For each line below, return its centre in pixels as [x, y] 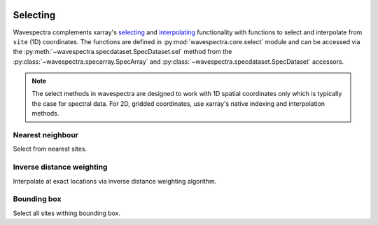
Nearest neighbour [45, 135]
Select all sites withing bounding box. [66, 213]
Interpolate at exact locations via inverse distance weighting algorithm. [115, 181]
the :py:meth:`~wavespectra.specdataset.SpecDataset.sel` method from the [122, 52]
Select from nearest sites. [50, 149]
